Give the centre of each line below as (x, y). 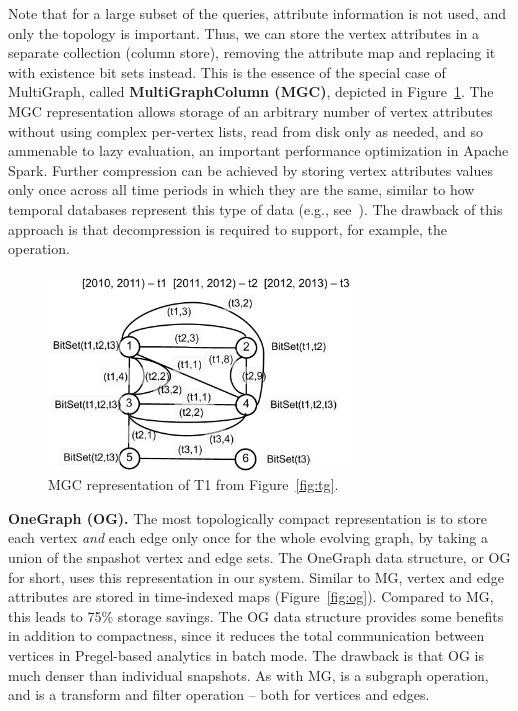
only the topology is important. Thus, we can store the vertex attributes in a (244, 32)
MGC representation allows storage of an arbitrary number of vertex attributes (250, 110)
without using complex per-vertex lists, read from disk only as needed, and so (246, 130)
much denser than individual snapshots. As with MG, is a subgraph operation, (248, 674)
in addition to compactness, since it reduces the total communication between (246, 635)
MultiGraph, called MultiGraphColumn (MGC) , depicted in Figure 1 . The (251, 91)
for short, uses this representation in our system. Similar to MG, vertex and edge (256, 576)
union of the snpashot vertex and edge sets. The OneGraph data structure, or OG (259, 557)
